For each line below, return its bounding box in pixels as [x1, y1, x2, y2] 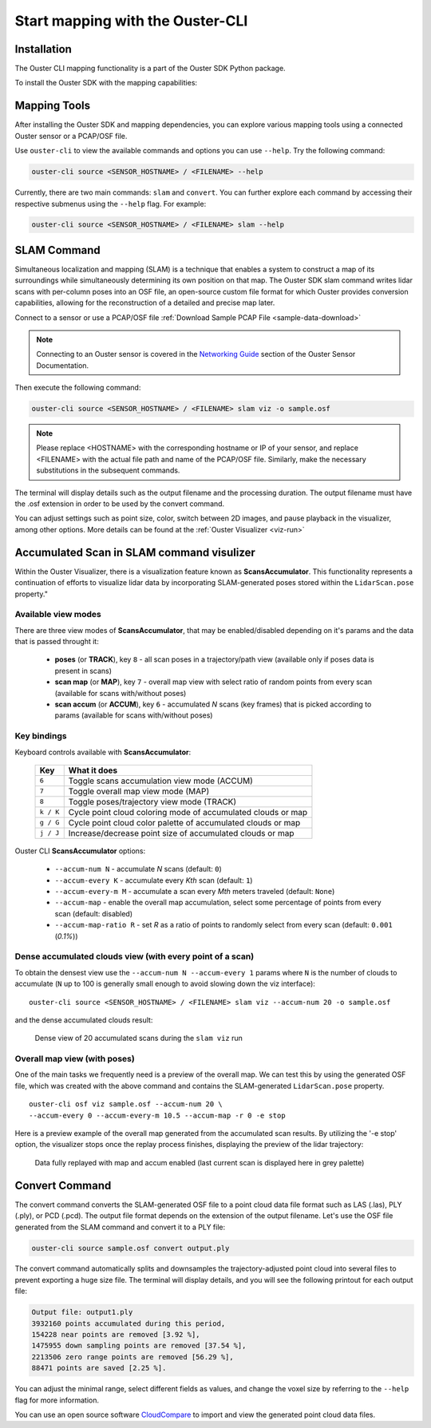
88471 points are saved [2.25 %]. [31, 1363, 167, 1373]
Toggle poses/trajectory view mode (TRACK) [68, 796, 237, 807]
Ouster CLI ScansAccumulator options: [14, 846, 146, 856]
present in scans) [54, 666, 112, 675]
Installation [14, 42, 72, 56]
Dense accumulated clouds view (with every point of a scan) [14, 951, 255, 962]
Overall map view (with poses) [14, 1054, 135, 1065]
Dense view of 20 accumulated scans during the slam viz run [34, 1034, 243, 1043]
